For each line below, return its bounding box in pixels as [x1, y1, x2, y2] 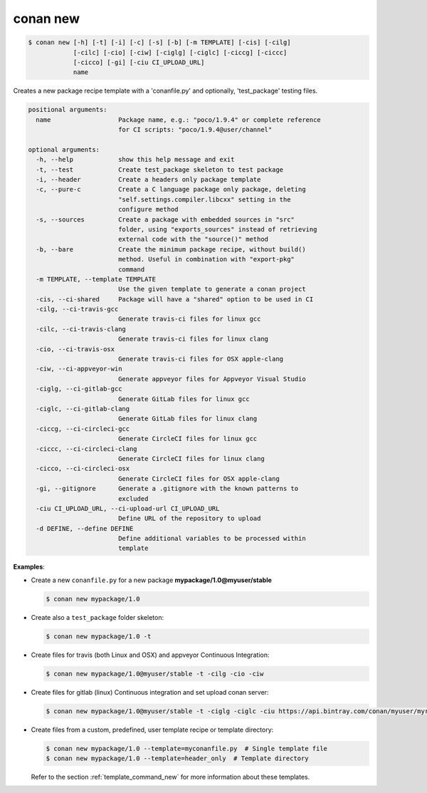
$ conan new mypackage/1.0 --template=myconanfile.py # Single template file [46, 745, 327, 752]
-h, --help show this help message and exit [36, 155, 235, 164]
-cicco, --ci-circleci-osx [36, 465, 130, 473]
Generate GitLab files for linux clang [117, 415, 258, 423]
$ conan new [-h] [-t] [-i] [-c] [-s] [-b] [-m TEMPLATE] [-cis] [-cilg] [28, 38, 291, 46]
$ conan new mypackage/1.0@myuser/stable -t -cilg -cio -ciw [46, 670, 264, 678]
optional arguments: [28, 145, 100, 153]
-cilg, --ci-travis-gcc [36, 305, 119, 313]
